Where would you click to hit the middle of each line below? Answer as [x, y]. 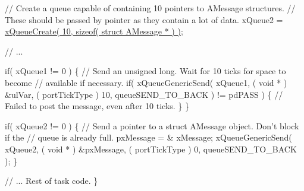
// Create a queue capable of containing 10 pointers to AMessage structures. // [150, 8]
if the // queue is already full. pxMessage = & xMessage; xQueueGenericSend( [148, 137]
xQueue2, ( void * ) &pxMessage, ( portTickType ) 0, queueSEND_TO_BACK [151, 149]
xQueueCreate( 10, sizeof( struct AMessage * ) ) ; [94, 31]
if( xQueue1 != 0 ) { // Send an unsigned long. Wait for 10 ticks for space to [145, 71]
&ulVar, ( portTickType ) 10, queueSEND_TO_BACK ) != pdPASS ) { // [144, 94]
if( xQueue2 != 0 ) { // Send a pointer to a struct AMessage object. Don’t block [152, 125]
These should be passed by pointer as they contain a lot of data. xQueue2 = [144, 19]
